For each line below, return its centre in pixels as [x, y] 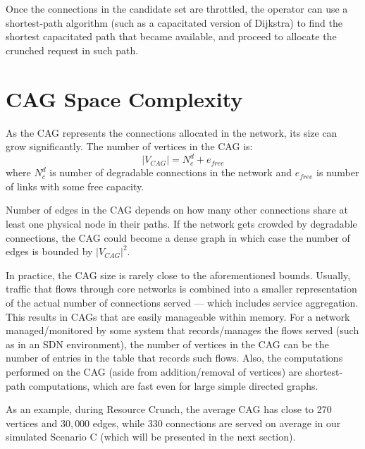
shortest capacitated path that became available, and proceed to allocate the [171, 36]
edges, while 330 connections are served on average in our [217, 423]
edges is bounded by [49, 251]
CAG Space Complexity [124, 98]
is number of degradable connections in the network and [171, 172]
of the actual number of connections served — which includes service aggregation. [182, 302]
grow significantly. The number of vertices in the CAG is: [129, 146]
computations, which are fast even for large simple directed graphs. [173, 385]
